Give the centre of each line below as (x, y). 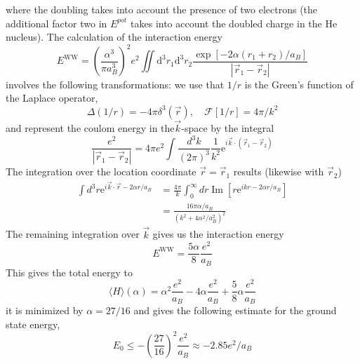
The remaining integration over (73, 234)
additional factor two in (56, 23)
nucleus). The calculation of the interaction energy (114, 37)
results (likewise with (279, 171)
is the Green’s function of (299, 84)
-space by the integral (228, 128)
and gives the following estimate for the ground (235, 310)
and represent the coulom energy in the (90, 128)
